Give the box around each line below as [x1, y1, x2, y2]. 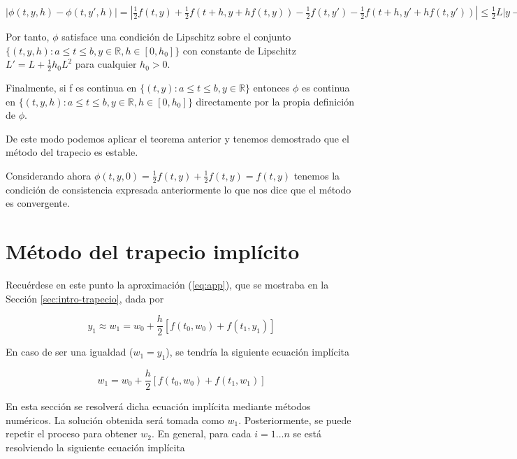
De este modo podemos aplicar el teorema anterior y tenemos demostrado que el [6, 131, 349, 145]
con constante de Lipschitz [182, 43, 296, 57]
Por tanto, [6, 29, 50, 43]
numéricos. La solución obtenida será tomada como [6, 412, 224, 427]
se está [293, 426, 322, 441]
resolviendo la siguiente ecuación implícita [6, 440, 185, 455]
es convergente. [6, 196, 70, 210]
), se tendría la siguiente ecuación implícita [166, 344, 350, 359]
